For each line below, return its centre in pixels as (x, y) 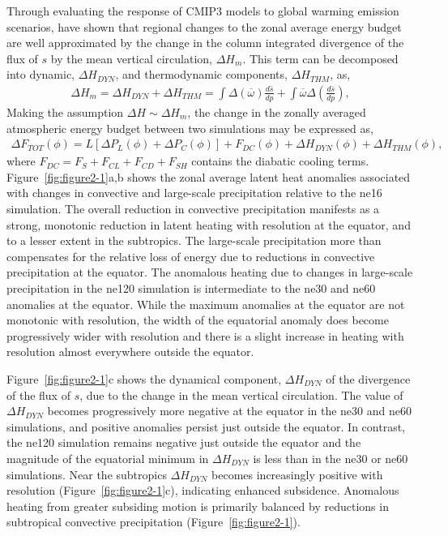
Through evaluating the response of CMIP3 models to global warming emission (203, 11)
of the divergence (368, 378)
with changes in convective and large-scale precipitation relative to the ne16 (194, 193)
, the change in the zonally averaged (277, 112)
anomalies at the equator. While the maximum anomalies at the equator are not (206, 304)
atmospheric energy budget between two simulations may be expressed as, (190, 128)
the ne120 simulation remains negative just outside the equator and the (184, 442)
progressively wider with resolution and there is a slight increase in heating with (205, 335)
